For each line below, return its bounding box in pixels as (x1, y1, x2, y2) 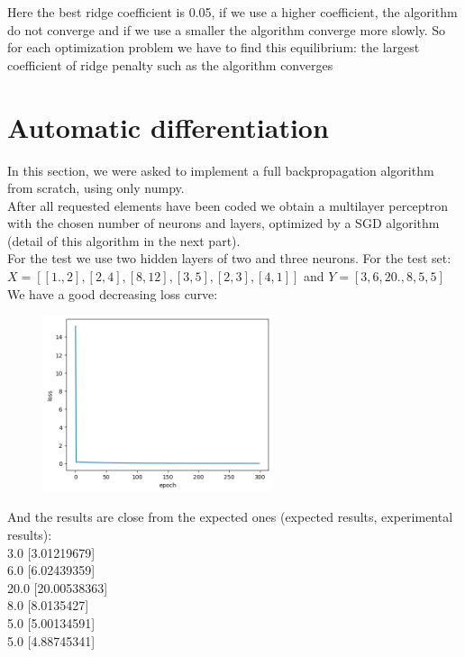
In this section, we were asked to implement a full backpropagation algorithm (7, 160, 434, 179)
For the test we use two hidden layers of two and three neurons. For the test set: (7, 249, 451, 268)
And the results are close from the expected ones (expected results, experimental (7, 507, 453, 526)
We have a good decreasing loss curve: (7, 284, 218, 303)
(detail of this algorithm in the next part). (7, 231, 241, 250)
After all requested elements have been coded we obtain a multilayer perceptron (7, 196, 449, 214)
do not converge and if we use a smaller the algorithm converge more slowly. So (7, 20, 446, 39)
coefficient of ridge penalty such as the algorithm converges (7, 55, 333, 74)
